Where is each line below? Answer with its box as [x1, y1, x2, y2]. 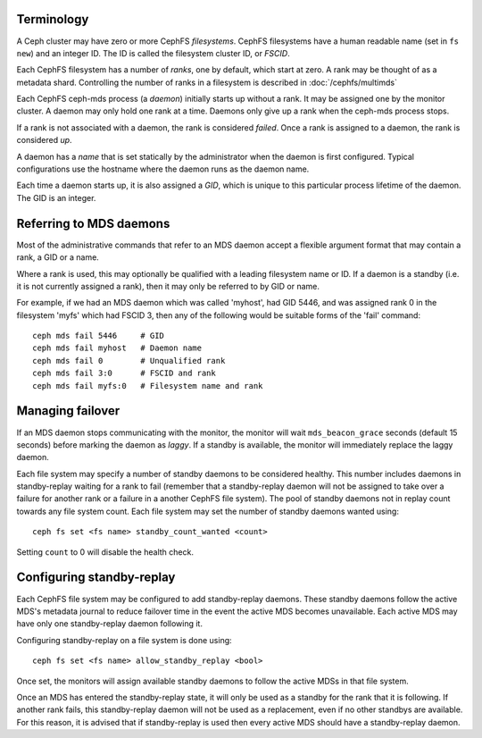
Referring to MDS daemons [16, 215, 170, 231]
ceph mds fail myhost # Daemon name [32, 343, 203, 353]
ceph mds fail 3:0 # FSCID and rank [32, 368, 216, 379]
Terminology [16, 12, 89, 27]
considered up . [16, 135, 72, 146]
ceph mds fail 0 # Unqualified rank [32, 356, 226, 365]
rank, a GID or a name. [16, 252, 100, 263]
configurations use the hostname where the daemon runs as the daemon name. [16, 164, 310, 174]
